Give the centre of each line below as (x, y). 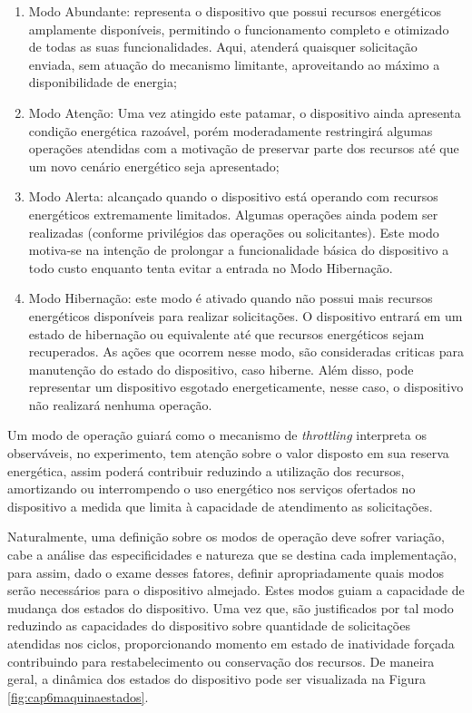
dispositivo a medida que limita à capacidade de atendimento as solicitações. (220, 506)
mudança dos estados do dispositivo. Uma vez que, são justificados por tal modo (231, 607)
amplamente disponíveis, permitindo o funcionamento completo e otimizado (239, 29)
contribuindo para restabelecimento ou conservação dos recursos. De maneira (221, 661)
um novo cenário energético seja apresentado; (154, 166)
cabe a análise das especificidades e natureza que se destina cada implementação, (232, 555)
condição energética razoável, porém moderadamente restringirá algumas (231, 130)
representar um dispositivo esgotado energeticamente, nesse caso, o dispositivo (246, 387)
